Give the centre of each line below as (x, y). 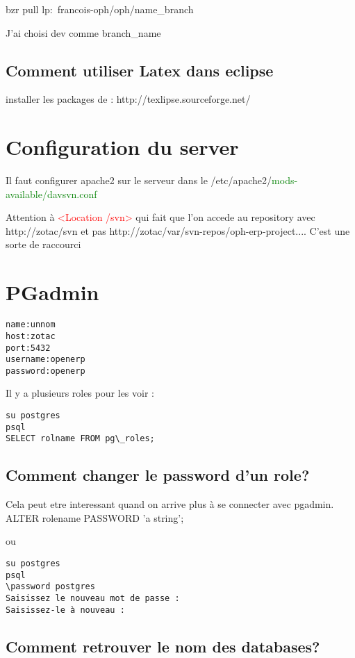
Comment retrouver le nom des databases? (163, 646)
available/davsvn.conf (51, 194)
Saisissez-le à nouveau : (65, 610)
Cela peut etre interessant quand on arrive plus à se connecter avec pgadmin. (170, 504)
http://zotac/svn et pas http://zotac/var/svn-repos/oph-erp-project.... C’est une (178, 230)
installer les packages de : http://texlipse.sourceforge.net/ (128, 99)
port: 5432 (28, 348)
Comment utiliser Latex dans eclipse (140, 70)
